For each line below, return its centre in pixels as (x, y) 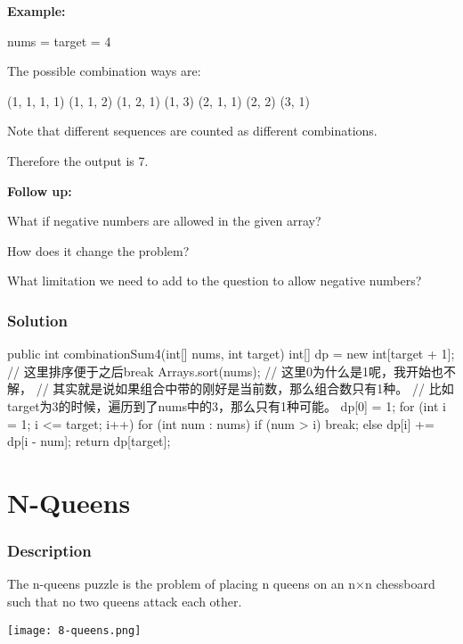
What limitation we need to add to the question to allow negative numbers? (215, 281)
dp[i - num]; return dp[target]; (89, 441)
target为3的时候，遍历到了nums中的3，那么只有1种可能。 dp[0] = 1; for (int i (227, 405)
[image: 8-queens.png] (74, 630)
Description (49, 551)
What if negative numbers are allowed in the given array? (164, 221)
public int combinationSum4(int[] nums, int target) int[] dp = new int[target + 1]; (231, 354)
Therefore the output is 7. (78, 160)
